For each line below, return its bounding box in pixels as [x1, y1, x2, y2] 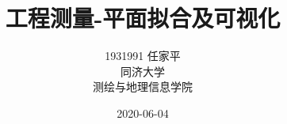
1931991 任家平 [105, 47, 181, 64]
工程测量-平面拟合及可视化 [5, 2, 281, 34]
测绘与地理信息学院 [93, 78, 193, 95]
